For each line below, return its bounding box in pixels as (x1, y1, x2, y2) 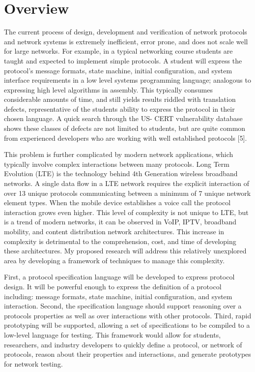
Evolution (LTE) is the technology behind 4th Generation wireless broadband (4, 168, 238, 179)
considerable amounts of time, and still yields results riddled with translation (4, 94, 236, 104)
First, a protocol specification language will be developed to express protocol (4, 272, 235, 282)
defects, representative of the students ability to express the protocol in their (4, 103, 235, 114)
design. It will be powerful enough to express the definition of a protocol (4, 281, 222, 291)
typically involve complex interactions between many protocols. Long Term (4, 158, 229, 169)
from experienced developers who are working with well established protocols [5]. (4, 132, 247, 143)
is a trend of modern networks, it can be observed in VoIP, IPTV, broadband (4, 217, 236, 227)
